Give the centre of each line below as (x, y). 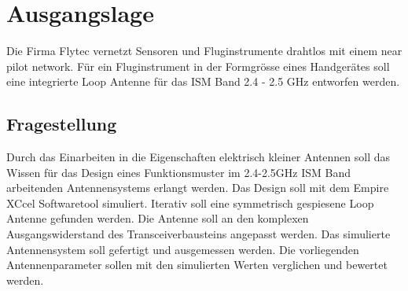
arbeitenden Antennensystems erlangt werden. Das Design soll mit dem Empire (198, 188)
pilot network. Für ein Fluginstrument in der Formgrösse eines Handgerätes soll (198, 66)
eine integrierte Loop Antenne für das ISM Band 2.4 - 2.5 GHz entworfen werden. (203, 81)
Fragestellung (62, 124)
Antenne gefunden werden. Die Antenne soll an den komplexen (158, 218)
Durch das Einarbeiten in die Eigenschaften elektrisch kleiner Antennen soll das (198, 157)
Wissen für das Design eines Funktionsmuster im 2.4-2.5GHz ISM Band (179, 172)
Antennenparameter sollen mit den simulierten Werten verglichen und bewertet (197, 265)
